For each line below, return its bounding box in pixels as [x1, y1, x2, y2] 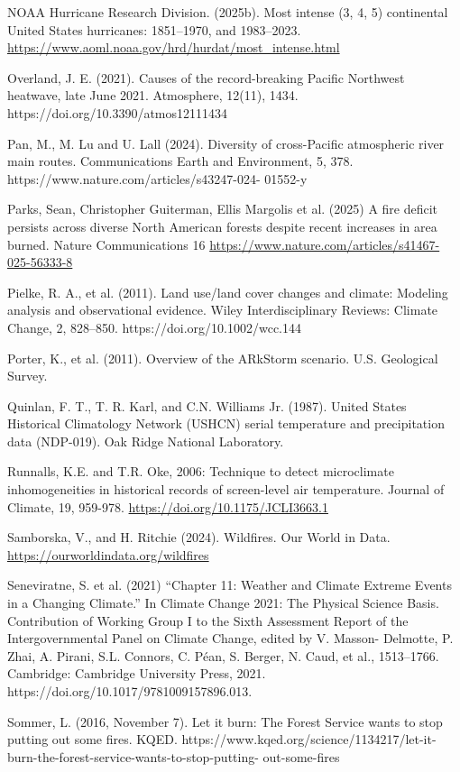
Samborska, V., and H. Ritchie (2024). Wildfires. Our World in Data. [7, 528, 391, 547]
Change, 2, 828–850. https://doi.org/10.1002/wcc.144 [7, 317, 302, 336]
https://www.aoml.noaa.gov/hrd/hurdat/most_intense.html [7, 38, 340, 57]
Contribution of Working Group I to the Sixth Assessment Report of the [7, 611, 409, 630]
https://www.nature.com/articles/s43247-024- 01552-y [7, 169, 308, 188]
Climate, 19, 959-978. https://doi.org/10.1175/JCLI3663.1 [7, 497, 328, 516]
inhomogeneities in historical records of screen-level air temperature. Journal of [7, 480, 445, 499]
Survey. [7, 366, 48, 385]
